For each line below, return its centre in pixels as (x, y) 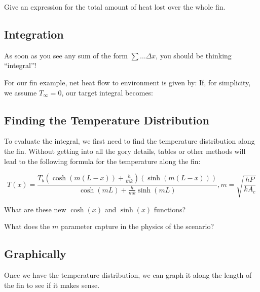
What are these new (35, 209)
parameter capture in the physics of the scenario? (137, 226)
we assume (21, 92)
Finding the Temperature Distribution (107, 120)
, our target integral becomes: (107, 92)
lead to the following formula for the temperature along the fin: (102, 161)
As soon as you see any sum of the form (66, 55)
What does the (27, 226)
